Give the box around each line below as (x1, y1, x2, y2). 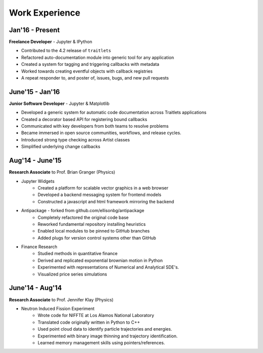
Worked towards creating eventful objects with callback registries (21, 68, 153, 74)
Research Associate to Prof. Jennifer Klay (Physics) (9, 296, 114, 302)
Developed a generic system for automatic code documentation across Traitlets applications (21, 110, 207, 116)
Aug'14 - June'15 (9, 157, 62, 165)
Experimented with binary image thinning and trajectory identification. (38, 333, 178, 339)
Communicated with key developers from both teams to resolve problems (21, 123, 169, 129)
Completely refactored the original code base (38, 215, 129, 220)
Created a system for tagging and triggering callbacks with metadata (21, 61, 159, 67)
